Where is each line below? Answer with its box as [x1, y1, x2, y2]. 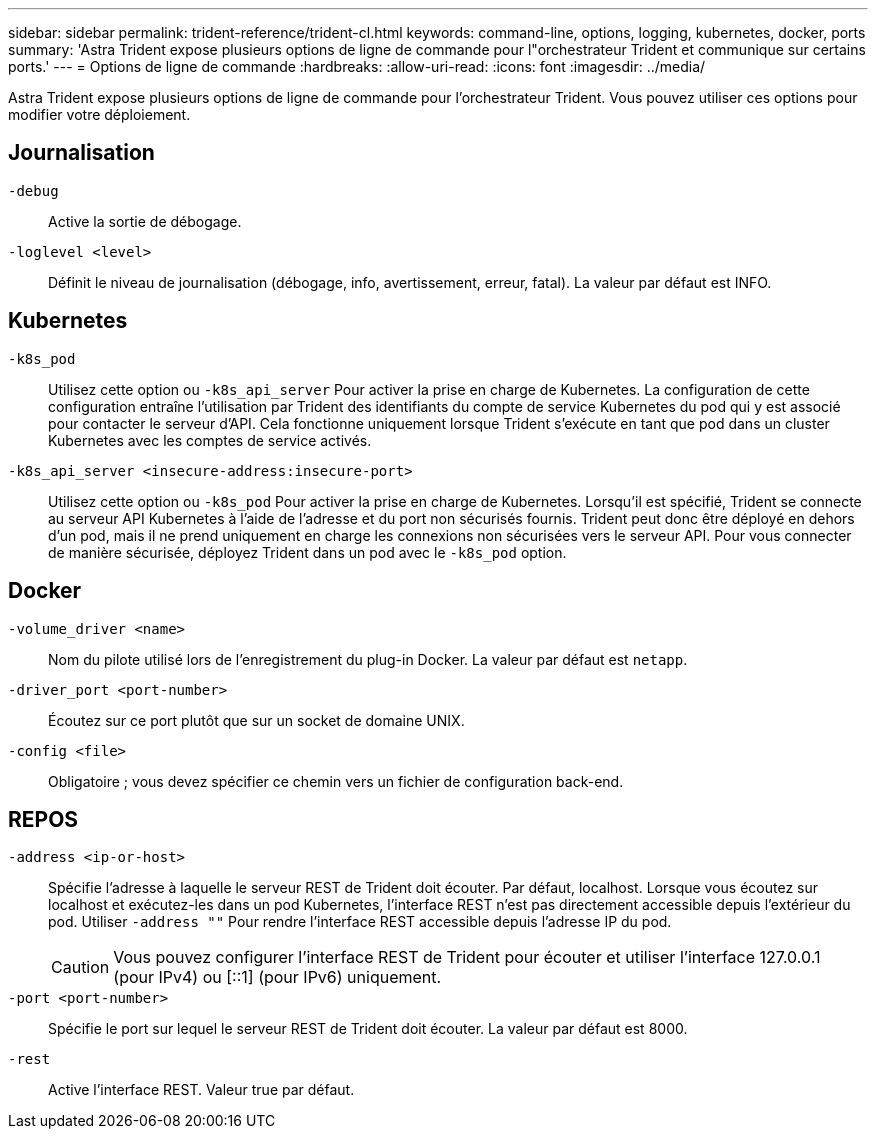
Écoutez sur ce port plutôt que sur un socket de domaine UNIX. [48, 711, 465, 729]
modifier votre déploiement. [8, 106, 191, 123]
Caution [51, 957, 110, 978]
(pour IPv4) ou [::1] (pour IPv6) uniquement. [113, 967, 442, 988]
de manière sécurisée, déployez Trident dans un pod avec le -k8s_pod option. [48, 543, 567, 561]
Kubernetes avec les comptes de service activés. [48, 431, 372, 449]
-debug [8, 182, 59, 199]
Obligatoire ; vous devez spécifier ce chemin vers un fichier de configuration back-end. [48, 772, 624, 790]
